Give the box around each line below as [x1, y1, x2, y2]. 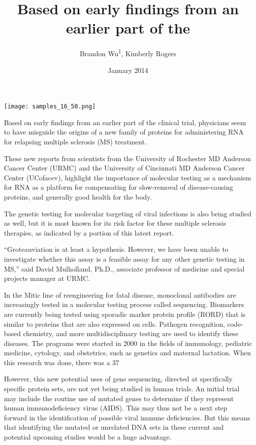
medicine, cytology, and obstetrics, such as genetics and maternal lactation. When [4, 347, 251, 358]
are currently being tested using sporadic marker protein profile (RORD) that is [4, 308, 246, 319]
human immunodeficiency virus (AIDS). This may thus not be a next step [4, 403, 227, 413]
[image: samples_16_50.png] [4, 103, 96, 110]
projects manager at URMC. [4, 273, 90, 283]
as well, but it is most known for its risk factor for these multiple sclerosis [4, 218, 226, 228]
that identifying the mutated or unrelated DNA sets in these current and [4, 422, 224, 432]
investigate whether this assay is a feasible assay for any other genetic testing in [4, 253, 245, 264]
